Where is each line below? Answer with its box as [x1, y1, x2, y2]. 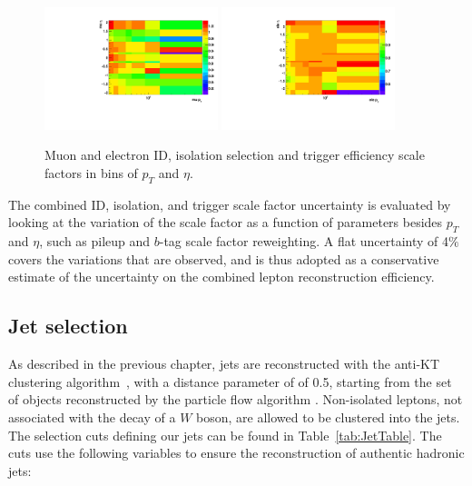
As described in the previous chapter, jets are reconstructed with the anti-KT [8, 354, 440, 373]
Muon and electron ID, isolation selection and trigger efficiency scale [44, 145, 425, 164]
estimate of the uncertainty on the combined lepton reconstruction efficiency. [8, 267, 435, 286]
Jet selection [8, 312, 128, 340]
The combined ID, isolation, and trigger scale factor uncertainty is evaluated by [8, 194, 451, 213]
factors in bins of [44, 164, 138, 183]
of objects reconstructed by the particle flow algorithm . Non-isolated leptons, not [8, 390, 463, 409]
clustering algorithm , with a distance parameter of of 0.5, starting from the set [8, 372, 452, 391]
